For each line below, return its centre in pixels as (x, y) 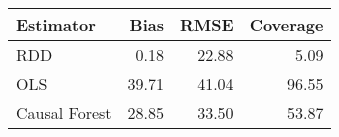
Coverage (286, 24)
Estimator (56, 24)
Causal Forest (64, 112)
